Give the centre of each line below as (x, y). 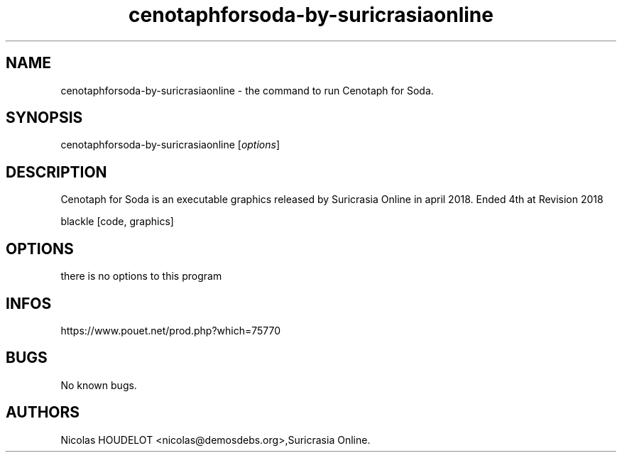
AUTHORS (43, 413)
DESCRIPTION (56, 172)
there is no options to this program (141, 276)
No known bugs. (99, 385)
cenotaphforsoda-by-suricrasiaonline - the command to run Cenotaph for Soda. (247, 90)
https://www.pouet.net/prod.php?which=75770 (171, 330)
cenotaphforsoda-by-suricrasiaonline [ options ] (170, 145)
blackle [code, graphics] (117, 222)
